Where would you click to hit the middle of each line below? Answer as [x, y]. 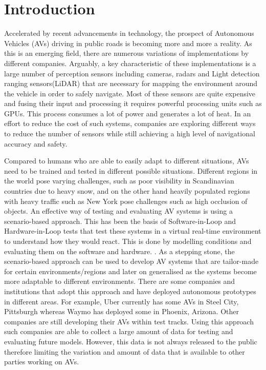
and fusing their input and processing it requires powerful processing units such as [133, 103]
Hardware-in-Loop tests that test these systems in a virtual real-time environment [133, 231]
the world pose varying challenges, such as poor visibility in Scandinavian [119, 181]
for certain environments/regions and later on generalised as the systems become [130, 271]
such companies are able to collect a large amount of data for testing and [119, 331]
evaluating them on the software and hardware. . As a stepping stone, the [119, 251]
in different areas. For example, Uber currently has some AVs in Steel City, [121, 301]
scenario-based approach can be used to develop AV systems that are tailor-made [131, 261]
